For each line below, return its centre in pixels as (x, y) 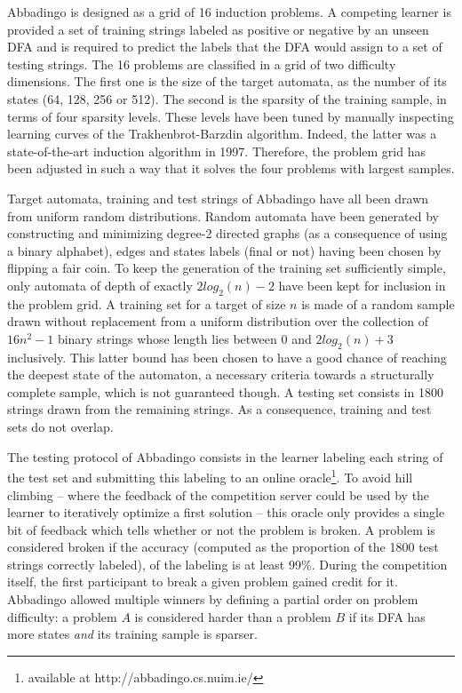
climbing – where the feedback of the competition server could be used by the (219, 494)
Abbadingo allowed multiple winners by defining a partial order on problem (213, 599)
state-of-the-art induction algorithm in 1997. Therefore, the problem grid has (216, 151)
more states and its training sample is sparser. (132, 634)
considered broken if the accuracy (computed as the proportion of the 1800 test (223, 547)
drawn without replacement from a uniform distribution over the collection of (218, 321)
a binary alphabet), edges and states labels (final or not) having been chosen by (224, 250)
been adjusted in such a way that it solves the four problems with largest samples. (231, 168)
